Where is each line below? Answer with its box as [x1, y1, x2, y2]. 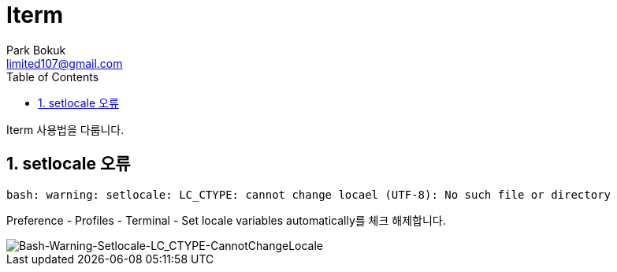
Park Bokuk [6, 43, 66, 57]
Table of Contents [6, 69, 99, 84]
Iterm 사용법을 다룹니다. [6, 122, 125, 136]
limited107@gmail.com [6, 56, 123, 70]
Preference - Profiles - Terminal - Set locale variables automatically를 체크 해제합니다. [6, 213, 446, 227]
